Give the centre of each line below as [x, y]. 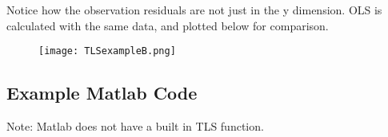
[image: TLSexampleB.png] [107, 51]
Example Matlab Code [102, 93]
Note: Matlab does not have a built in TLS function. [135, 126]
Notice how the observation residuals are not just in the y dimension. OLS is [194, 10]
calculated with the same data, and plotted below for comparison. [168, 25]
